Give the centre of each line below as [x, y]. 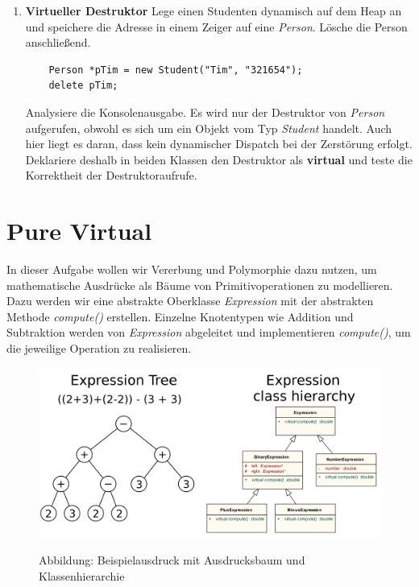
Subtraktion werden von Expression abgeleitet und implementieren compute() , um [209, 332]
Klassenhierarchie [82, 575]
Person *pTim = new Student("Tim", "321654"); [176, 70]
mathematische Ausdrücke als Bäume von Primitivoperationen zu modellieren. [200, 285]
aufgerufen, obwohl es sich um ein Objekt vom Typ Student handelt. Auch [209, 128]
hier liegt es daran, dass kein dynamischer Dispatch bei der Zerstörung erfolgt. [219, 144]
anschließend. [58, 42]
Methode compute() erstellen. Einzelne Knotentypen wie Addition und [180, 316]
